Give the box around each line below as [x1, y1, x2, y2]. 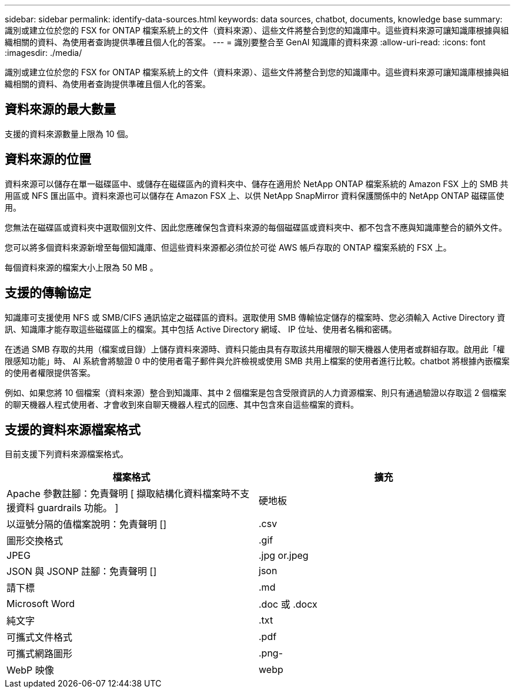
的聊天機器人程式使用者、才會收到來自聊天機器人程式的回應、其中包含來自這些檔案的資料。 [5, 399, 359, 409]
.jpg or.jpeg [259, 549, 309, 562]
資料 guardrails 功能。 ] [16, 502, 119, 514]
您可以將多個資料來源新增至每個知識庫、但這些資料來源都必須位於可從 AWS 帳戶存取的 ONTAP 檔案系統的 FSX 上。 [5, 242, 452, 252]
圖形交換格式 [6, 535, 63, 547]
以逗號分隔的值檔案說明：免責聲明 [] [6, 518, 167, 531]
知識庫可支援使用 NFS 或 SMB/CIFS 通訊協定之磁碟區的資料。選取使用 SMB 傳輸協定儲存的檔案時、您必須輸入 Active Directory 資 [5, 312, 506, 322]
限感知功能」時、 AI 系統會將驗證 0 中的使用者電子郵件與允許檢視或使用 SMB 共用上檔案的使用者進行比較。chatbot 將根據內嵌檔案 [5, 355, 510, 366]
